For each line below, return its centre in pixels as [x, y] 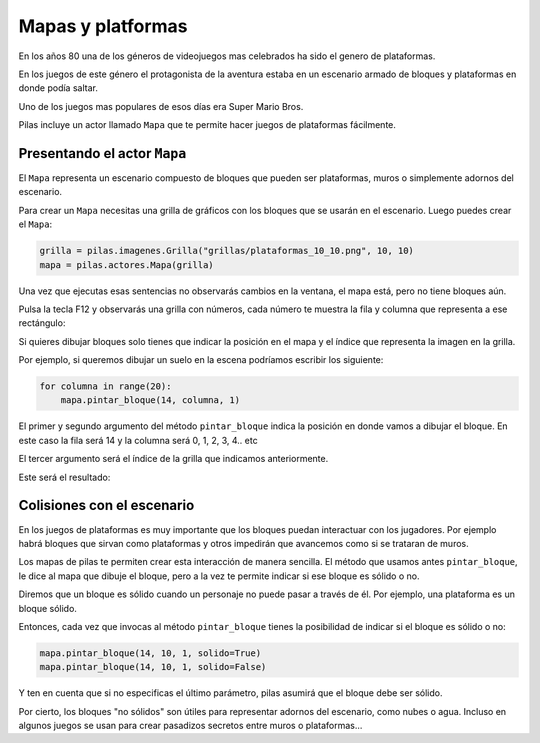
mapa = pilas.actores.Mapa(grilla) [126, 264]
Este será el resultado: [64, 477]
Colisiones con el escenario [106, 505]
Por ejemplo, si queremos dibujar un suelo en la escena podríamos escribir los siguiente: [201, 360]
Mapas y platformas [103, 26]
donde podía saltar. [58, 88]
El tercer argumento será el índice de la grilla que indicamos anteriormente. [173, 459]
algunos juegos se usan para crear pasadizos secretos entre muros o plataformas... [190, 726]
